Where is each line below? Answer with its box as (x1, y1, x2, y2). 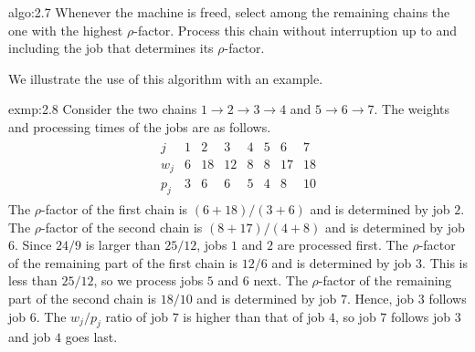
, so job (334, 306, 376, 326)
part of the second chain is (8, 288, 156, 307)
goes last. (65, 327, 118, 347)
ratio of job (105, 306, 168, 326)
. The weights (374, 99, 450, 119)
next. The (253, 271, 308, 290)
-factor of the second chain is (41, 217, 203, 236)
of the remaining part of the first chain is (8, 253, 238, 272)
